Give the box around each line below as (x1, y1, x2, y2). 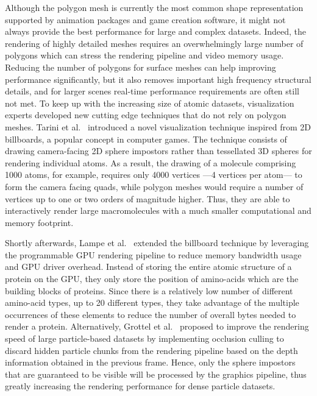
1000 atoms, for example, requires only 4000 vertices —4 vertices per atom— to (5, 168, 302, 181)
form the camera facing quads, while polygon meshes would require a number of (5, 180, 304, 193)
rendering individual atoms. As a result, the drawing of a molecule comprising (5, 156, 296, 169)
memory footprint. (5, 216, 74, 228)
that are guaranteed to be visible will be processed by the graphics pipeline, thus (5, 367, 307, 380)
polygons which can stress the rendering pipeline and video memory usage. (5, 49, 284, 62)
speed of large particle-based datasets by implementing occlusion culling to (5, 332, 284, 345)
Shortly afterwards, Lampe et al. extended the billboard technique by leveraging (5, 236, 309, 249)
